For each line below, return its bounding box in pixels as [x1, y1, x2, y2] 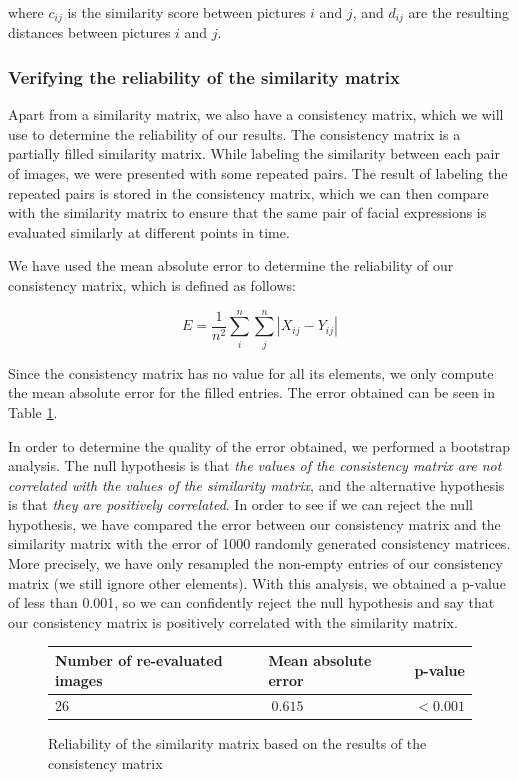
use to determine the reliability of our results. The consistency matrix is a [8, 123, 461, 144]
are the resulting [408, 2, 510, 22]
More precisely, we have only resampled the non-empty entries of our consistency [8, 553, 503, 574]
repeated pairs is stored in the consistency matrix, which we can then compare [8, 182, 489, 203]
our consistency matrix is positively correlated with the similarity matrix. [8, 611, 458, 632]
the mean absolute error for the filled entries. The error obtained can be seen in [8, 382, 496, 403]
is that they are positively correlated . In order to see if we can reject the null [8, 494, 473, 515]
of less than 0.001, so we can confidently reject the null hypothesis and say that [8, 592, 495, 613]
